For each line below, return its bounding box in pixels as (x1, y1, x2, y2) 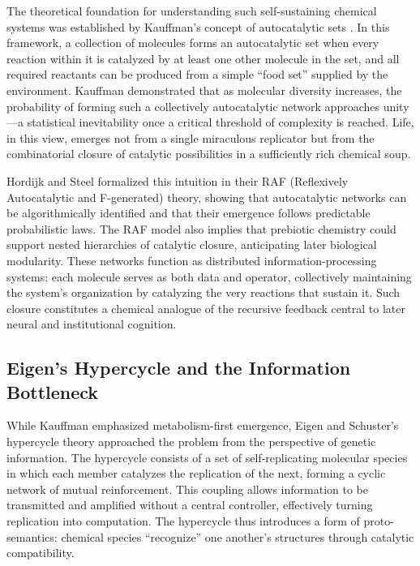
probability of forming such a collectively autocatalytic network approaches (6, 97, 379, 114)
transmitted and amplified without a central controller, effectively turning (6, 496, 373, 513)
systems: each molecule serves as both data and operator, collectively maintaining (6, 268, 412, 285)
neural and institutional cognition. (6, 315, 177, 332)
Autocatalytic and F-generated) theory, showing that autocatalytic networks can (6, 188, 407, 205)
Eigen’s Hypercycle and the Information (6, 355, 351, 380)
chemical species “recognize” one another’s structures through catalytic (61, 528, 414, 545)
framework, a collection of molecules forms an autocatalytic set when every (6, 34, 379, 51)
